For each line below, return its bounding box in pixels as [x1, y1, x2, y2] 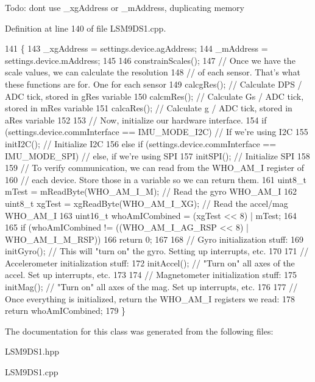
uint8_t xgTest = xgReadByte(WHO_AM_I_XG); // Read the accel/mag [5, 196, 288, 209]
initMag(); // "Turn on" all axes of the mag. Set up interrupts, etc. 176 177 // [5, 280, 298, 293]
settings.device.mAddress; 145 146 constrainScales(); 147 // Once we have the [5, 54, 296, 66]
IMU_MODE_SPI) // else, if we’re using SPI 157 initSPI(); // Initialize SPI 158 [5, 149, 310, 162]
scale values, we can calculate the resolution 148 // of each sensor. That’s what [5, 66, 301, 78]
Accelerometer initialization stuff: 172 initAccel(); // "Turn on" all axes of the [5, 256, 295, 269]
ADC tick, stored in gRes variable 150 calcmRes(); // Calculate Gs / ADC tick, [5, 89, 304, 102]
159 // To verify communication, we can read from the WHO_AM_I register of [5, 161, 305, 174]
